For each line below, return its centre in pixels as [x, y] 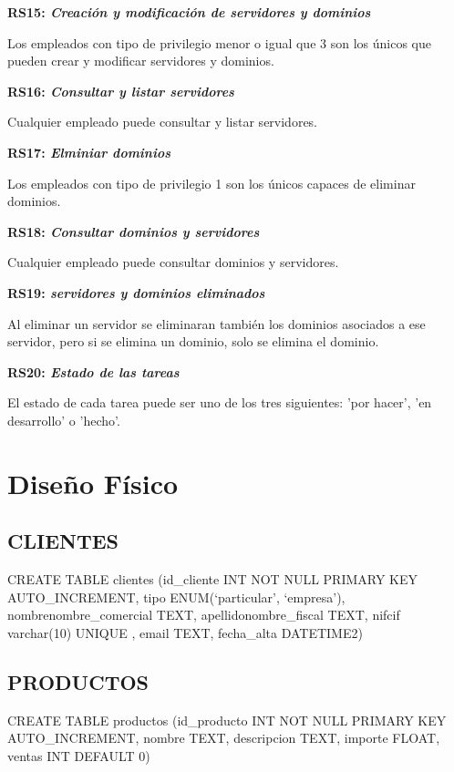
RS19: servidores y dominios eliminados [136, 292]
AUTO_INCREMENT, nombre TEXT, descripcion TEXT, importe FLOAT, [224, 738]
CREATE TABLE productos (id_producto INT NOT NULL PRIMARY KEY [227, 720]
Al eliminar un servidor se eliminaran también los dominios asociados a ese [217, 323]
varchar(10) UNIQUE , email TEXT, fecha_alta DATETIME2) [185, 632]
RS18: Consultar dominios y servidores [134, 231]
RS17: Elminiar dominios [89, 152]
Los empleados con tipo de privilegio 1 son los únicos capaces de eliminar [212, 183]
